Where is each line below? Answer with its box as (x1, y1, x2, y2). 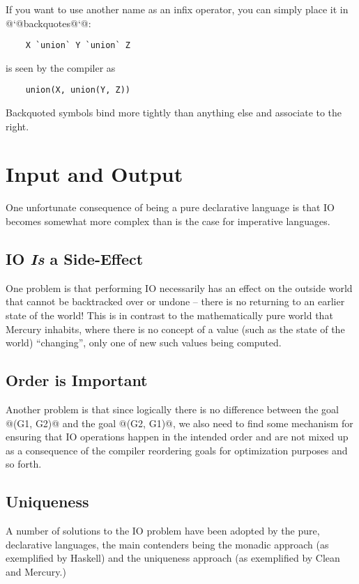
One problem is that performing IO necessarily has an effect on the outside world (6, 280, 353, 295)
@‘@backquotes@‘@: (6, 15, 91, 30)
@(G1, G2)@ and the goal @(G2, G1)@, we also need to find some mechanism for (6, 415, 353, 430)
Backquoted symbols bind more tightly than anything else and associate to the (6, 105, 342, 120)
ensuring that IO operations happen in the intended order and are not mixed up (6, 429, 349, 444)
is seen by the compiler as (6, 60, 116, 75)
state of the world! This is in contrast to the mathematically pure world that (6, 307, 333, 322)
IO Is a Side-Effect (6, 247, 144, 269)
